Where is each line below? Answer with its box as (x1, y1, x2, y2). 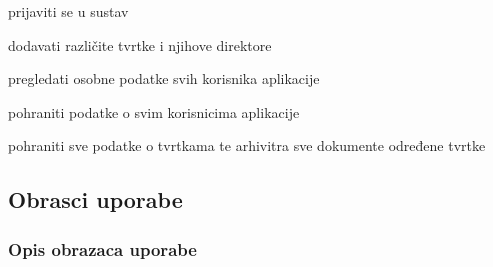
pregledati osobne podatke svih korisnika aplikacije (8, 68, 320, 89)
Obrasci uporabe (8, 184, 183, 215)
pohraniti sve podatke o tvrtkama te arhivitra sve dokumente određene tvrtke (8, 135, 486, 156)
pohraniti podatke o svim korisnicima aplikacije (8, 101, 300, 122)
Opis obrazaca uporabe (8, 236, 197, 261)
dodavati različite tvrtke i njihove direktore (8, 34, 272, 55)
